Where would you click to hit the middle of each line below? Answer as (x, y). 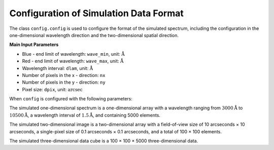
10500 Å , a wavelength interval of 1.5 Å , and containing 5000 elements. (85, 115)
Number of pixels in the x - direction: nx (64, 75)
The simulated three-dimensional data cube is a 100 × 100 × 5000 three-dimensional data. (104, 141)
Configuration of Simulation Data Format (96, 13)
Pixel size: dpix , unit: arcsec (52, 89)
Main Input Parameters (34, 45)
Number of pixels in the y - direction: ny (64, 82)
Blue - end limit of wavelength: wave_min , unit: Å (73, 54)
